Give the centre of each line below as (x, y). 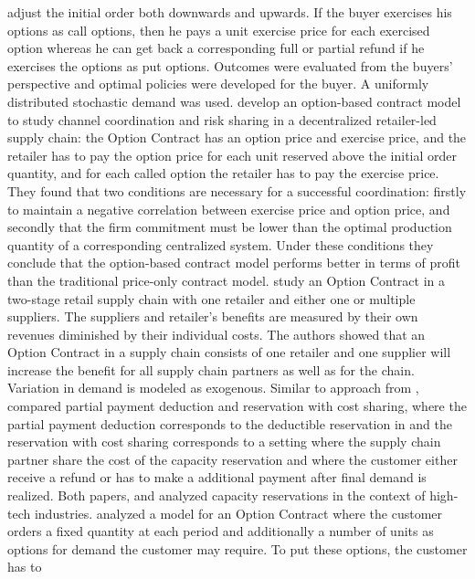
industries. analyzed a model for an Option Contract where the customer (238, 513)
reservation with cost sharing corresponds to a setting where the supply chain (224, 442)
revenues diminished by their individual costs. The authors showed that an (216, 334)
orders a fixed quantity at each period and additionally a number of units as (221, 531)
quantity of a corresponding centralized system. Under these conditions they (221, 244)
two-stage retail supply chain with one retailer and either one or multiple (211, 298)
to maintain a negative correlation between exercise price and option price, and (229, 209)
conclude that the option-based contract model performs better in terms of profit (234, 263)
